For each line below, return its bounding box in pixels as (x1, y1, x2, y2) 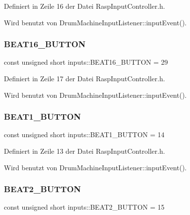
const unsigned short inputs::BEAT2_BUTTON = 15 (4, 202, 165, 212)
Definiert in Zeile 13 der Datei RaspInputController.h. (4, 146, 165, 156)
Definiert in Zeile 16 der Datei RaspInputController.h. (4, 1, 165, 11)
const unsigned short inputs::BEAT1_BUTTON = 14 (4, 129, 165, 140)
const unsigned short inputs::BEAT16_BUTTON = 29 (4, 57, 168, 67)
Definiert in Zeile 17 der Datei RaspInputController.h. (4, 73, 165, 83)
